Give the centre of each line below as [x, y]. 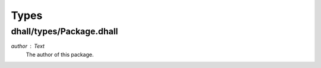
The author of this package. [60, 54]
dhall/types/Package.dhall [64, 31]
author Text [28, 46]
